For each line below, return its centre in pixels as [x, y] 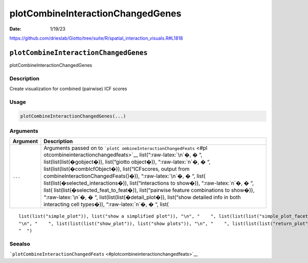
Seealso [20, 243]
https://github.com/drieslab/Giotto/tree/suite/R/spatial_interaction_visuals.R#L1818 [96, 38]
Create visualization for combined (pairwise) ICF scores [68, 89]
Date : [15, 29]
